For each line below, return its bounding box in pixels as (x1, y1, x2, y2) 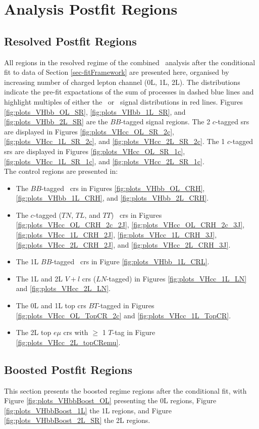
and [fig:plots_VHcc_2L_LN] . (16, 283, 111, 294)
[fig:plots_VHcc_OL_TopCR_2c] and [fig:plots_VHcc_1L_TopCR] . (16, 310, 231, 320)
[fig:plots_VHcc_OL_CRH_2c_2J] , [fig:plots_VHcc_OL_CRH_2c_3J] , (16, 219, 245, 230)
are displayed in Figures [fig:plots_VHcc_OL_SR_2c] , (4, 126, 174, 136)
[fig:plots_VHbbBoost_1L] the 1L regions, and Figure (4, 405, 172, 415)
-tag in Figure (112, 327, 156, 338)
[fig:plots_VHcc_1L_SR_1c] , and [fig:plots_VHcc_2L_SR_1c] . (4, 156, 204, 166)
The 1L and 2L (16, 273, 63, 283)
